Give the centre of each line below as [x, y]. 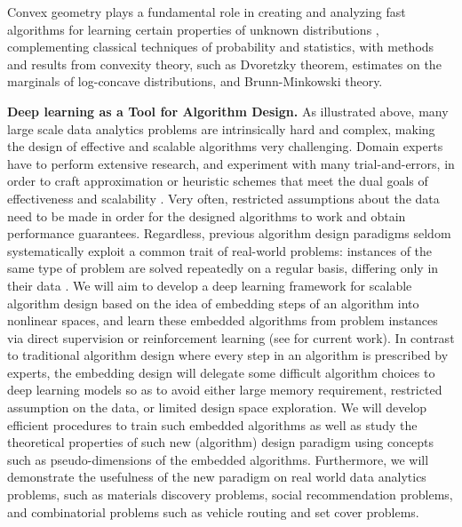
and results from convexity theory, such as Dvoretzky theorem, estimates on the [224, 64]
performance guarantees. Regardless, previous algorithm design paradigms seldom [229, 233]
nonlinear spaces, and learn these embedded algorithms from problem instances [223, 320]
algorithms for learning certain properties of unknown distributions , [193, 29]
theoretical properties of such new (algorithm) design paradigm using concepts [221, 442]
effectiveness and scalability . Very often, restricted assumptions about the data [223, 198]
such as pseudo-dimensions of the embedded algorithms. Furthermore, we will [218, 459]
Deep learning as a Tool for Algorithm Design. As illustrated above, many [228, 111]
